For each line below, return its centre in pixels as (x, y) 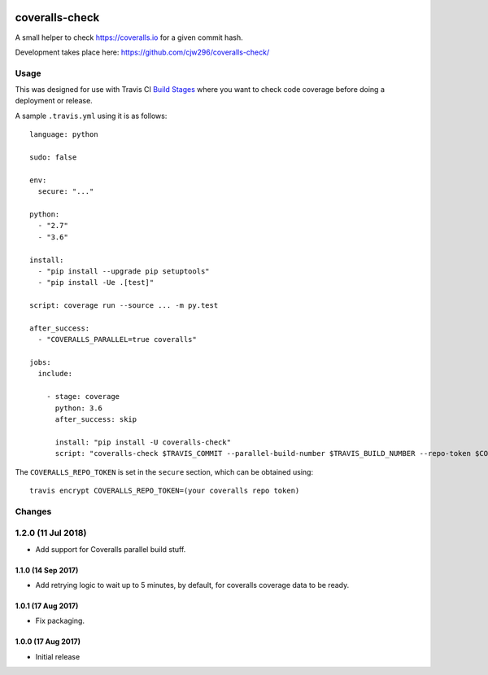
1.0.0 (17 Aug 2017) (48, 642)
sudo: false (53, 158)
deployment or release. (54, 101)
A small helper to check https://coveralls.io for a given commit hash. (129, 37)
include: (55, 374)
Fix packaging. (60, 621)
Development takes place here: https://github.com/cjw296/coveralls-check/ (142, 52)
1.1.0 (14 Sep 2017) (47, 570)
